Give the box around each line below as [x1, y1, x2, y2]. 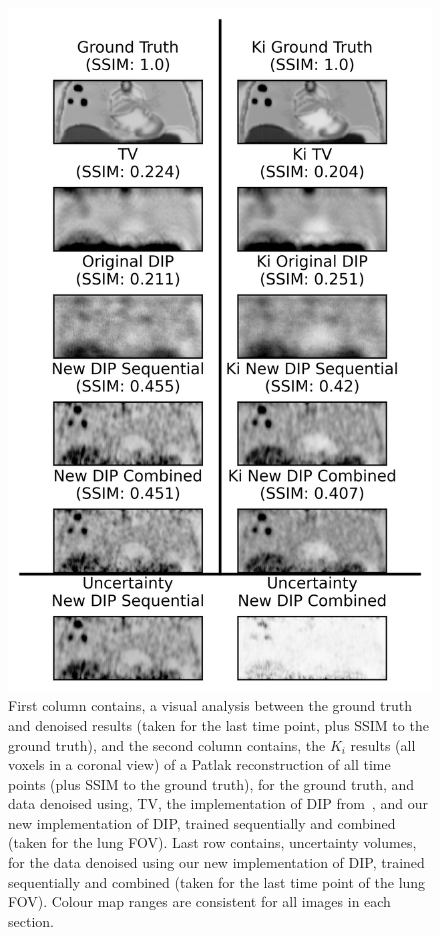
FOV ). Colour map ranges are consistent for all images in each [8, 891, 391, 912]
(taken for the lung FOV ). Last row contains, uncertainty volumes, [8, 832, 417, 853]
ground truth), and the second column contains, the [8, 734, 326, 755]
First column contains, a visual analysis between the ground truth [8, 695, 412, 716]
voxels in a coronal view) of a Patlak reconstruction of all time [8, 754, 391, 775]
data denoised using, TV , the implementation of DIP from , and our [8, 793, 428, 814]
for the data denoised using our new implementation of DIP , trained [8, 852, 425, 873]
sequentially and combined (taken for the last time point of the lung [8, 871, 426, 892]
